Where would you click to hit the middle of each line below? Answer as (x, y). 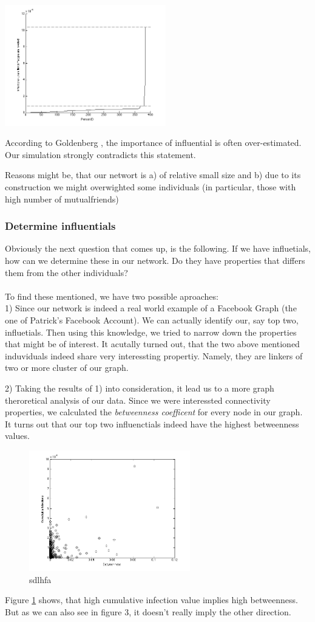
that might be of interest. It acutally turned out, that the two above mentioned (152, 344)
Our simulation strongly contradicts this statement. (100, 154)
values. (17, 436)
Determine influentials (60, 226)
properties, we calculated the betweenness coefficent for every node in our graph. (154, 412)
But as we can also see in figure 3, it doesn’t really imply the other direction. (148, 612)
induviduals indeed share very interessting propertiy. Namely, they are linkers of (154, 355)
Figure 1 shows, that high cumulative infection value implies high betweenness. (151, 600)
